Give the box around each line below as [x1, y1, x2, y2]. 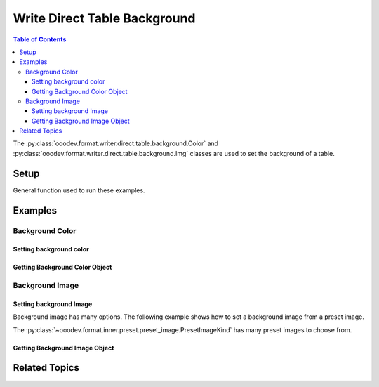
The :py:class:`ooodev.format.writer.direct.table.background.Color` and [13, 139, 219, 147]
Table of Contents [13, 35, 67, 44]
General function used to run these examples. [13, 186, 145, 195]
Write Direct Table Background [13, 11, 196, 26]
